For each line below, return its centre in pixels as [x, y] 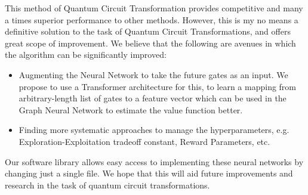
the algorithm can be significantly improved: [86, 55]
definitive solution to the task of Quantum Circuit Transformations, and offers [148, 31]
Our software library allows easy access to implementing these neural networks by [154, 161]
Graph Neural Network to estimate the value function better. [131, 109]
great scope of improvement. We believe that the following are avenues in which [150, 43]
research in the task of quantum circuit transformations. [107, 185]
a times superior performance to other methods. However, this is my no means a [152, 19]
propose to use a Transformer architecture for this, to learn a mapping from [158, 86]
